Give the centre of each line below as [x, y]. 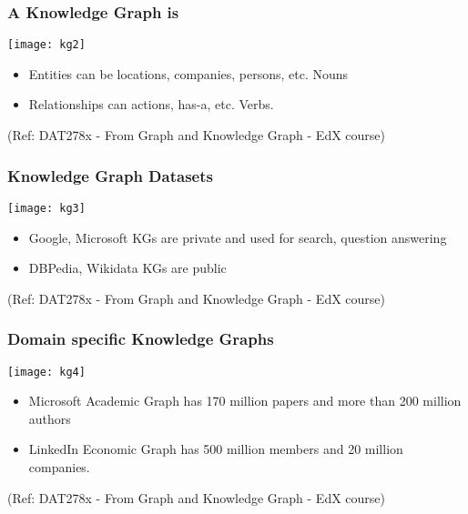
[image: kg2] [46, 45]
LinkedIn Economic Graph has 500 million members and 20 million [216, 449]
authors [50, 418]
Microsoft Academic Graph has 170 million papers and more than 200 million [245, 401]
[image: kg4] [46, 372]
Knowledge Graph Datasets [110, 175]
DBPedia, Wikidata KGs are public [127, 268]
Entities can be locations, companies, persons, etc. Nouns [188, 73]
